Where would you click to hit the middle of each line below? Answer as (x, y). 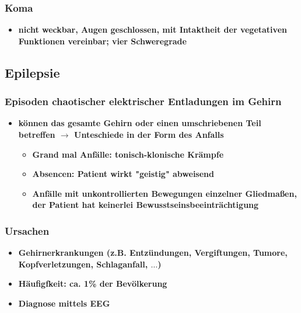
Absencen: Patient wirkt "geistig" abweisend (123, 174)
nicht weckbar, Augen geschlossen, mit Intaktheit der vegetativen (153, 29)
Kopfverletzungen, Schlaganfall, (83, 264)
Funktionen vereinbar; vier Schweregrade (102, 41)
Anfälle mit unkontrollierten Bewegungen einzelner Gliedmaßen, (164, 193)
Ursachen (27, 230)
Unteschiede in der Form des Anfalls (149, 134)
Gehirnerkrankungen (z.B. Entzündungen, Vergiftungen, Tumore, (153, 253)
